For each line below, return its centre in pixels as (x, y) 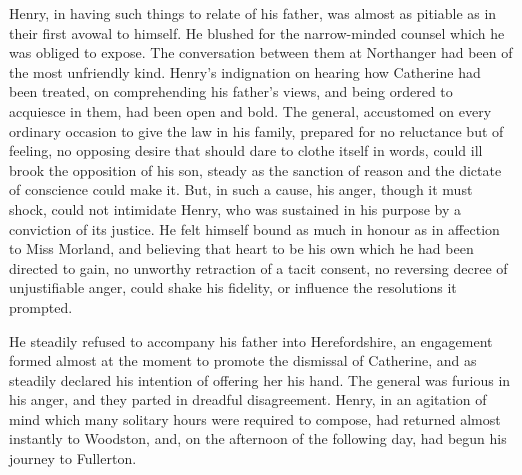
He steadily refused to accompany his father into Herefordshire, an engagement (251, 340)
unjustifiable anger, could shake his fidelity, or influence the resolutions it (233, 287)
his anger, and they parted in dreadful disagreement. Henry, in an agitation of (248, 399)
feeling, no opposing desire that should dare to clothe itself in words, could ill (246, 150)
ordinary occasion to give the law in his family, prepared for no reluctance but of (256, 130)
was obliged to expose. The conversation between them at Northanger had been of (261, 52)
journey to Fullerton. (73, 458)
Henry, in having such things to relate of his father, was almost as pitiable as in (253, 13)
